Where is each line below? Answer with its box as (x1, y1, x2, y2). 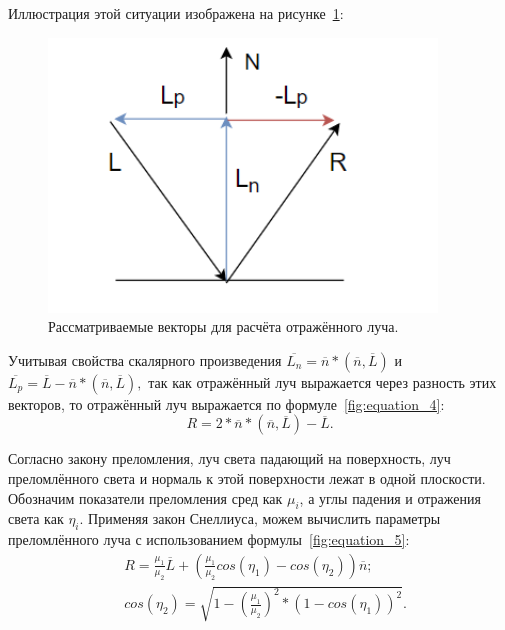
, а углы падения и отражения (299, 487, 481, 508)
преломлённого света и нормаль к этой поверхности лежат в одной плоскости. (8, 467, 486, 488)
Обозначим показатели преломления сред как (8, 487, 283, 508)
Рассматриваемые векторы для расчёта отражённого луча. (48, 316, 399, 337)
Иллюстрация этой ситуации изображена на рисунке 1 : (8, 3, 344, 23)
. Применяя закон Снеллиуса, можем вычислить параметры (79, 508, 441, 529)
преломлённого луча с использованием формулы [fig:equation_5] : (8, 529, 410, 550)
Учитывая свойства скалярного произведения (8, 349, 282, 370)
